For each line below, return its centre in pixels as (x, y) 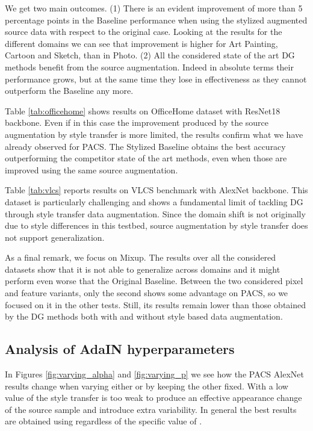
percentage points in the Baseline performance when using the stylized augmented (156, 20)
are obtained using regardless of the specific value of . (104, 421)
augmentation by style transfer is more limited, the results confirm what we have (154, 134)
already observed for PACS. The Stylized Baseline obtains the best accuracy (145, 146)
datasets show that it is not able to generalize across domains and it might (143, 269)
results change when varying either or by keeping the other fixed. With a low (147, 386)
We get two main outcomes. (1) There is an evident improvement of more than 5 (154, 8)
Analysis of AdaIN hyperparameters (120, 349)
